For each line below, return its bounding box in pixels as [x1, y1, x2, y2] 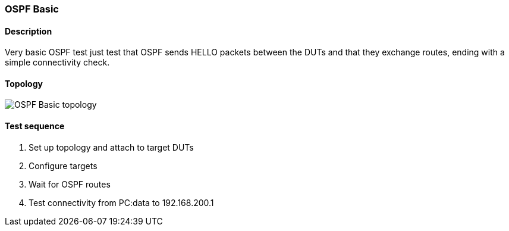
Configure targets [29, 160, 98, 171]
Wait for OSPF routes [29, 179, 111, 189]
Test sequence [5, 121, 65, 132]
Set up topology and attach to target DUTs [29, 142, 194, 152]
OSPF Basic [5, 3, 59, 15]
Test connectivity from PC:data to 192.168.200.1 [29, 197, 214, 208]
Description [5, 26, 52, 36]
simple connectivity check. [5, 57, 110, 68]
